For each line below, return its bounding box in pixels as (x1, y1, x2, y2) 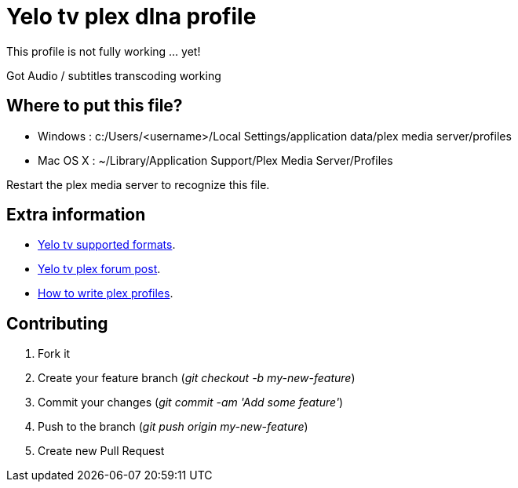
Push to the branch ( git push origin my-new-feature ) (38, 420, 308, 434)
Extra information (6, 205, 146, 225)
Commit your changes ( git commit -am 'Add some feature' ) (38, 395, 344, 410)
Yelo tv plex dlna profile (6, 3, 257, 30)
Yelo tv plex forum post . (38, 262, 161, 276)
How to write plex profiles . (38, 286, 173, 300)
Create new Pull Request (38, 444, 165, 458)
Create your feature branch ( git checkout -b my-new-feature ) (38, 371, 356, 385)
